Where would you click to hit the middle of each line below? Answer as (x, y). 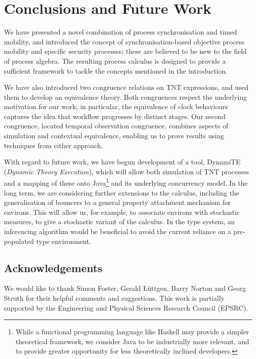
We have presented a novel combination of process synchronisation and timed (121, 32)
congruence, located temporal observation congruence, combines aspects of (116, 126)
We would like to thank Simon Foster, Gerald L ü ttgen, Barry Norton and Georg (125, 288)
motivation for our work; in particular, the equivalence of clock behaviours (116, 106)
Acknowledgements (53, 267)
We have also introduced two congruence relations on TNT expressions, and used (126, 87)
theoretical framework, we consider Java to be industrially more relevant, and (132, 341)
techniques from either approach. (53, 145)
